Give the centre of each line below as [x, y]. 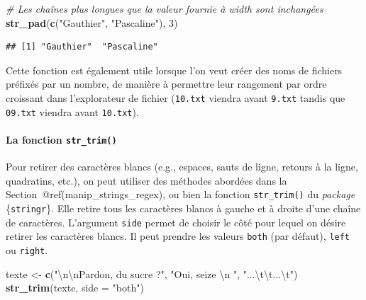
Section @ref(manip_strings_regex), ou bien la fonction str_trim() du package [181, 194]
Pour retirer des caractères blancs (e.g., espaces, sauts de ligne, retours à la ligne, [182, 167]
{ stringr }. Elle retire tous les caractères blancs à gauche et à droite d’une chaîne [183, 208]
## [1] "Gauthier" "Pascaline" [82, 47]
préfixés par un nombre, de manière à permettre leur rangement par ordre [166, 84]
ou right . [27, 249]
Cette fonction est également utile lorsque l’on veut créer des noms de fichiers [174, 70]
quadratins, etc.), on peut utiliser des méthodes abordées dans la [146, 180]
